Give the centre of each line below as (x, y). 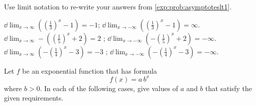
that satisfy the (229, 88)
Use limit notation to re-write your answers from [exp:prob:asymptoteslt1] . (118, 6)
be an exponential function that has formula (90, 70)
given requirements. (34, 98)
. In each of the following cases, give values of (109, 88)
